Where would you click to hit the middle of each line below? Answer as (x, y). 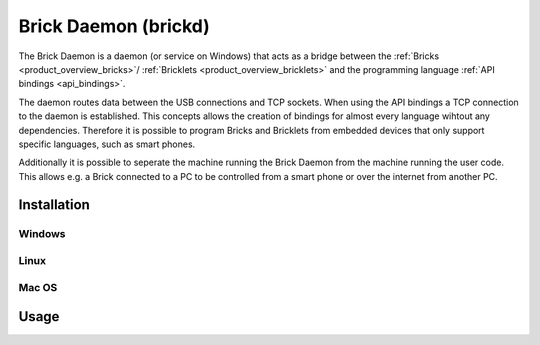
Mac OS (38, 287)
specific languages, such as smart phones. (107, 144)
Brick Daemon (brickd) (114, 26)
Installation (54, 205)
